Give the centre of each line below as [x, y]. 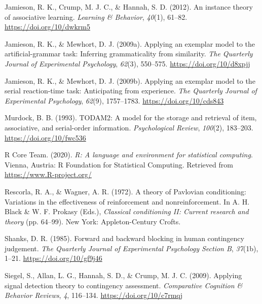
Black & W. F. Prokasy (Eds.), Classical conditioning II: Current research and [127, 211]
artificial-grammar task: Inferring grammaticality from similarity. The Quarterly [129, 54]
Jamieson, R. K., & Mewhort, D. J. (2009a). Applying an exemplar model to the [130, 43]
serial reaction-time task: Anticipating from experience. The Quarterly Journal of [131, 91]
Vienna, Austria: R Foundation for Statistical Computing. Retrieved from [119, 164]
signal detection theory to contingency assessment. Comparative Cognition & [124, 285]
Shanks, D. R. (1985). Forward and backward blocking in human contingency [124, 238]
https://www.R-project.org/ [48, 174]
